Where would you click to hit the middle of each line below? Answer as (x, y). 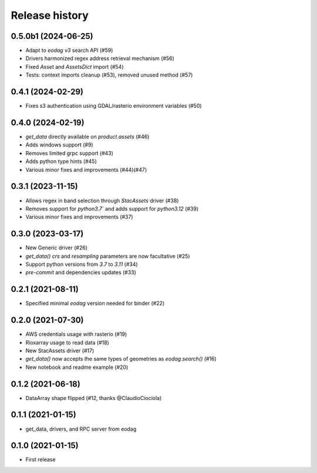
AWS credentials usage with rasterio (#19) (76, 334)
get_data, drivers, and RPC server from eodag (81, 429)
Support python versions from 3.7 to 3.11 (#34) (82, 264)
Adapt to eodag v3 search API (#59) (69, 51)
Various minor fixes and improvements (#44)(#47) (86, 169)
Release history (50, 15)
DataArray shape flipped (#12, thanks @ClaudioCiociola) (94, 398)
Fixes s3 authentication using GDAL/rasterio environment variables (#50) (114, 106)
